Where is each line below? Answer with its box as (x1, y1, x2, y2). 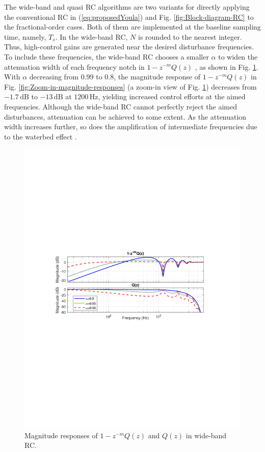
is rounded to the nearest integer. (138, 31, 242, 42)
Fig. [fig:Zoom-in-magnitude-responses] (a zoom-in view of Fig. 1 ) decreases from (4, 81, 257, 92)
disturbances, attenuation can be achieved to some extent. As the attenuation (4, 111, 247, 122)
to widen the (218, 51, 258, 62)
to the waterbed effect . (4, 131, 77, 142)
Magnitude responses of (24, 430, 98, 440)
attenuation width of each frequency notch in (4, 61, 145, 72)
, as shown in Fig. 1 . (195, 61, 258, 72)
